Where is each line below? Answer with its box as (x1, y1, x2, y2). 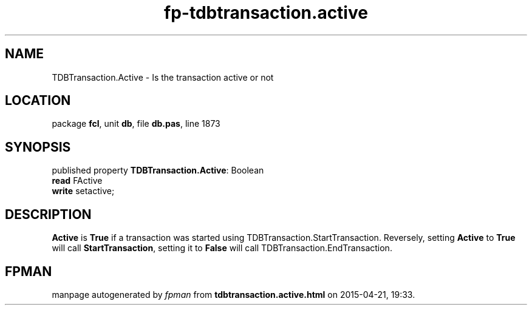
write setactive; (52, 186, 115, 197)
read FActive (52, 175, 103, 186)
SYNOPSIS (5, 139, 71, 155)
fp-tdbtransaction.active (164, 2, 368, 23)
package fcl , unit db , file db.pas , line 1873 (52, 118, 220, 129)
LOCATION (5, 93, 71, 109)
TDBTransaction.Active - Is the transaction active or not (52, 72, 274, 83)
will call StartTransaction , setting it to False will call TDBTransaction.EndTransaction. (52, 243, 392, 254)
